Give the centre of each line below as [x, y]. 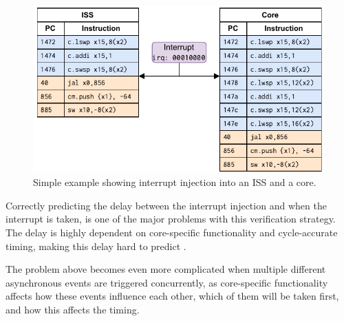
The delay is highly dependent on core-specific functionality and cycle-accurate [172, 232]
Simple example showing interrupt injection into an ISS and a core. [175, 182]
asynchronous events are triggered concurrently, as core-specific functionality [167, 282]
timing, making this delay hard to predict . [96, 246]
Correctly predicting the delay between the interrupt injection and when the [166, 205]
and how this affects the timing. [73, 309]
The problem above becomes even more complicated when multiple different [166, 269]
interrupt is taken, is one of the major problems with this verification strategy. [171, 219]
